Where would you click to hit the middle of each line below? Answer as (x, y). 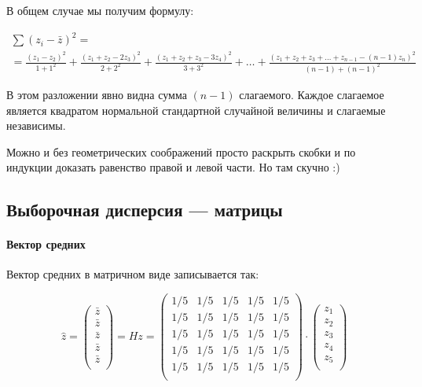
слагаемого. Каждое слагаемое (312, 94)
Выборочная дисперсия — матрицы (145, 210)
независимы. (36, 125)
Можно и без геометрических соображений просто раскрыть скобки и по (181, 151)
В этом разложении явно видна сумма (97, 94)
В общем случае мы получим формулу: (100, 10)
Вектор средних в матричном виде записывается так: (133, 274)
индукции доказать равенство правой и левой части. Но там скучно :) (173, 167)
